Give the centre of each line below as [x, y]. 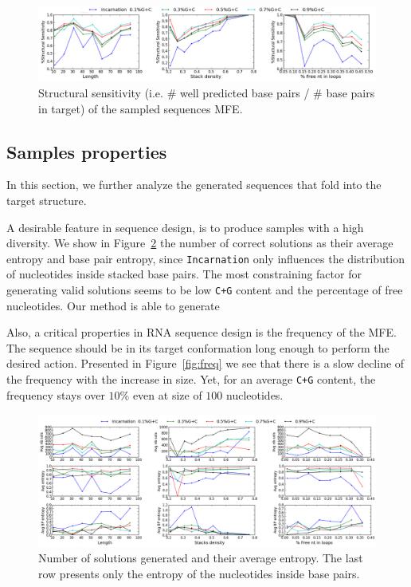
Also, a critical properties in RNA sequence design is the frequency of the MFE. [202, 332]
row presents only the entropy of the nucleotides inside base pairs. [199, 573]
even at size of [167, 394]
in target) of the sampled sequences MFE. [141, 108]
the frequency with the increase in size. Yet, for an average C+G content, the [191, 379]
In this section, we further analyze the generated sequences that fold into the [194, 185]
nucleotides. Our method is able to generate [113, 305]
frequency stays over [56, 394]
